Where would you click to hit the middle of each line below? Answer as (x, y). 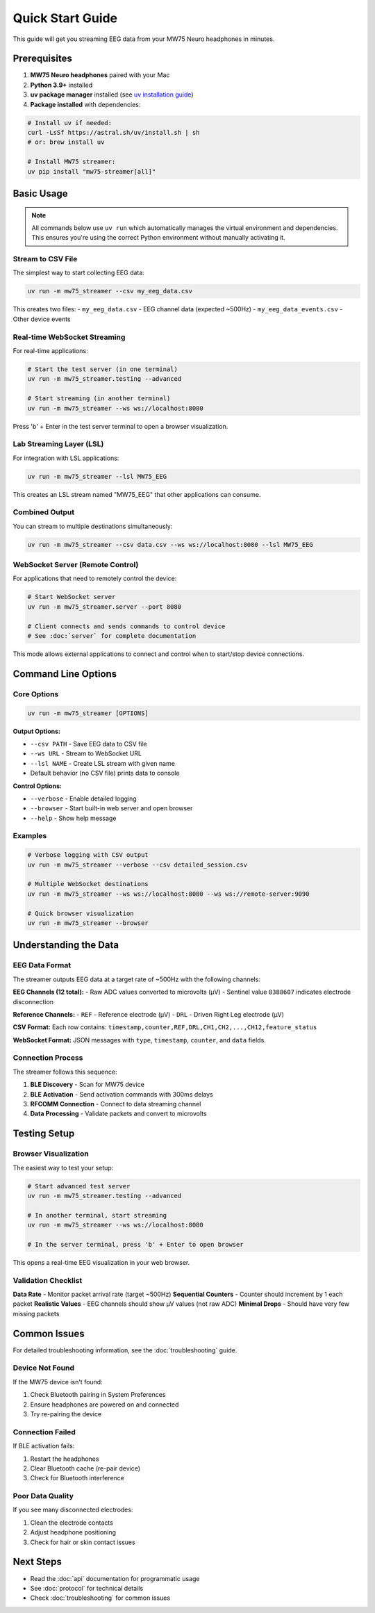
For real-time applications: (50, 350)
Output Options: (36, 731)
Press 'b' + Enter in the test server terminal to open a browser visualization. (120, 426)
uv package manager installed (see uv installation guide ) (112, 95)
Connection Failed (44, 1432)
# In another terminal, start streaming (97, 1215)
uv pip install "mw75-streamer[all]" (92, 171)
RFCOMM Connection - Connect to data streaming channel (116, 1104)
